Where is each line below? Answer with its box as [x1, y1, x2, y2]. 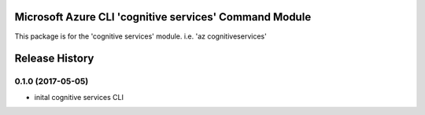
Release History [14, 52, 94, 65]
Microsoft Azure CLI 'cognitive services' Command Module [14, 10, 312, 24]
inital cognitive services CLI [34, 92, 124, 102]
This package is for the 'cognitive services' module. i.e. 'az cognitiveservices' [14, 32, 267, 41]
